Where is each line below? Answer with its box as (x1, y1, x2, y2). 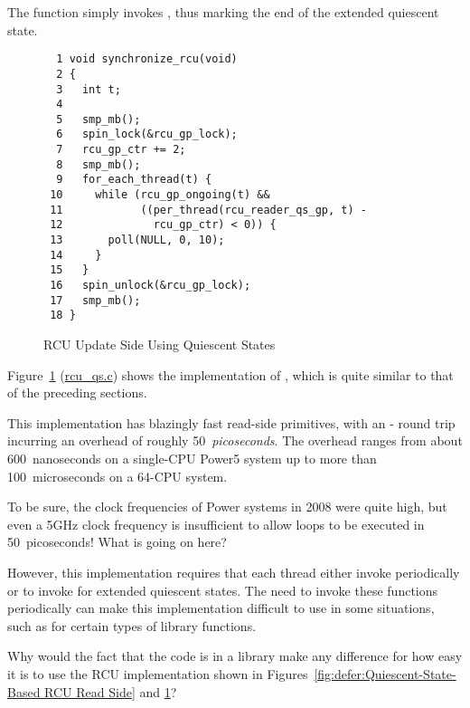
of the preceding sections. (7, 383, 147, 402)
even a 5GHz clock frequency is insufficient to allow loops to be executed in (7, 514, 425, 533)
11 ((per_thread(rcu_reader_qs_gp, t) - (50, 203, 367, 216)
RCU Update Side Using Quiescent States (43, 335, 276, 353)
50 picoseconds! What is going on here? (7, 532, 227, 551)
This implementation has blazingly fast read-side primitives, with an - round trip (7, 413, 456, 432)
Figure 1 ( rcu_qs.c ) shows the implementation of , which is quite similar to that (7, 365, 454, 384)
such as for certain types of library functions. (7, 616, 257, 635)
